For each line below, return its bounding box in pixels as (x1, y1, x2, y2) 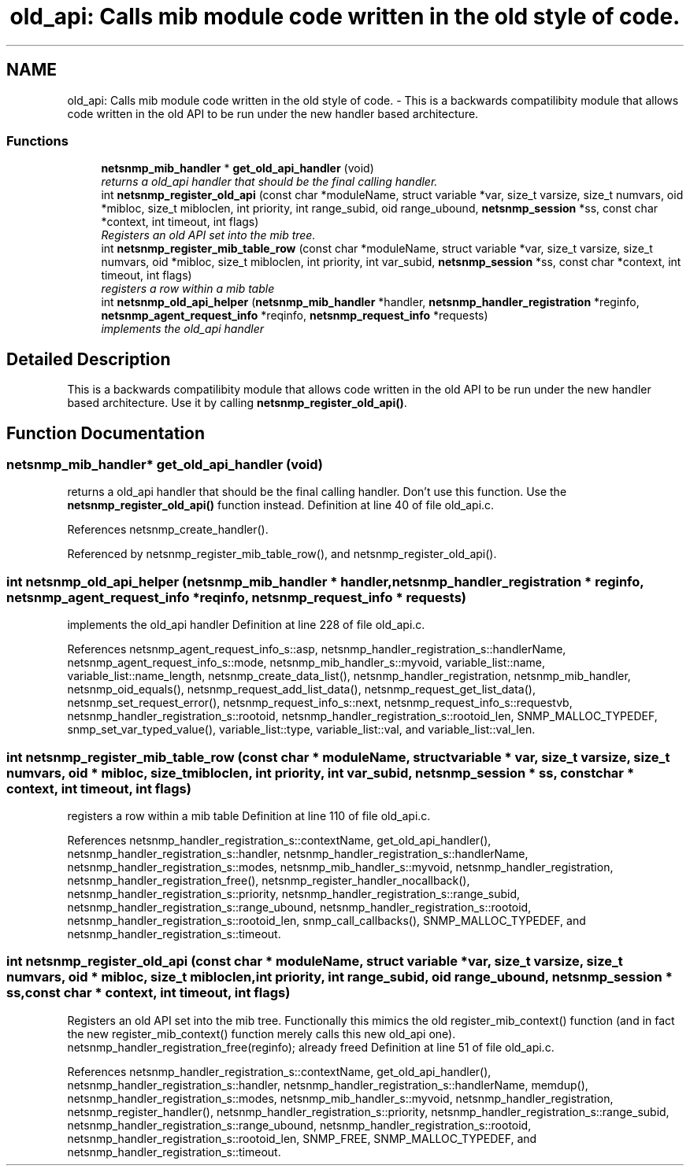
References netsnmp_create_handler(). (67, 523, 269, 537)
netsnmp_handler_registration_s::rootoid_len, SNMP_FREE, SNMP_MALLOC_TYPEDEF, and (67, 1131, 537, 1145)
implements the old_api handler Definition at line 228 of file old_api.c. (67, 618, 425, 632)
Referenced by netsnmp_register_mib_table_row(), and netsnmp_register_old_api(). (67, 547, 497, 561)
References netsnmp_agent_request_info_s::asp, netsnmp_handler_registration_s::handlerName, (67, 642, 566, 656)
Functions (6, 132, 69, 149)
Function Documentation (6, 423, 205, 443)
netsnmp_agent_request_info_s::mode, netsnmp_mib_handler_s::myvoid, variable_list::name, (67, 656, 546, 670)
